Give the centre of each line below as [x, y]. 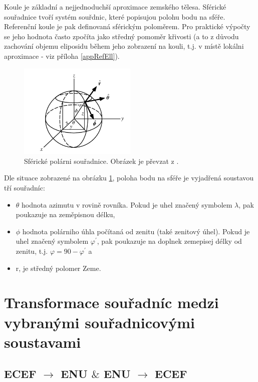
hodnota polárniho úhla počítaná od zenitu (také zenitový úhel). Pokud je [136, 231]
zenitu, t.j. [32, 251]
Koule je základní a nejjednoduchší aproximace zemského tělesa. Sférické [115, 7]
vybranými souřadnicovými [99, 322]
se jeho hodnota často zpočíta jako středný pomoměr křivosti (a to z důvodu [121, 36]
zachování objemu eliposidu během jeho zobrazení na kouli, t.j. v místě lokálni [124, 46]
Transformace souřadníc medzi [111, 302]
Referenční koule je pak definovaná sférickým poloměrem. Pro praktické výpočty [127, 26]
